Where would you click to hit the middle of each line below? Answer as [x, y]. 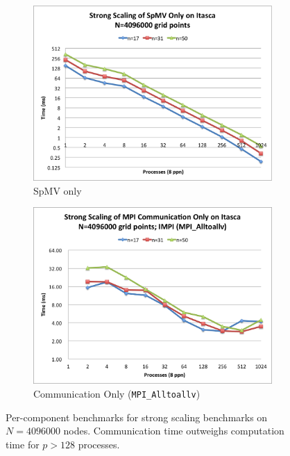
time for [23, 444]
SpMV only [58, 190]
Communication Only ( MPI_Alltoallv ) [117, 394]
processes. [99, 444]
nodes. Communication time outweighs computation [174, 431]
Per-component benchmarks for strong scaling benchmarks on [137, 417]
